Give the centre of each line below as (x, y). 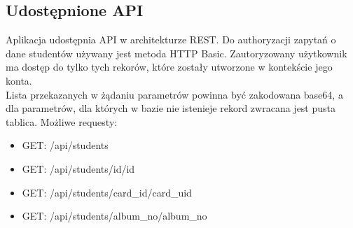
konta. (19, 80)
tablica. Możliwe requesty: (62, 121)
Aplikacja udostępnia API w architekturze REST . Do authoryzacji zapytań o (171, 40)
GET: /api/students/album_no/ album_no (115, 216)
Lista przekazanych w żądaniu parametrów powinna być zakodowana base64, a (174, 94)
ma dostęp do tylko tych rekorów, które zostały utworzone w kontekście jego (169, 67)
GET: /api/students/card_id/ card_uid (107, 192)
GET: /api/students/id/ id (78, 168)
